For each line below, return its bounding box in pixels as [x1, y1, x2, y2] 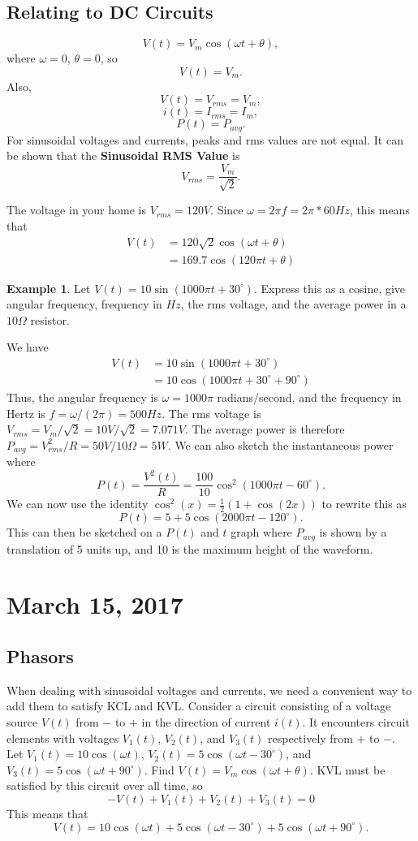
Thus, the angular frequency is [6, 388, 158, 405]
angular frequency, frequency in [6, 295, 162, 313]
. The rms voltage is [162, 404, 261, 421]
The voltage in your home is [6, 201, 146, 218]
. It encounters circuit [302, 713, 410, 730]
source [6, 713, 38, 730]
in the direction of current [141, 713, 271, 730]
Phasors [6, 643, 74, 668]
